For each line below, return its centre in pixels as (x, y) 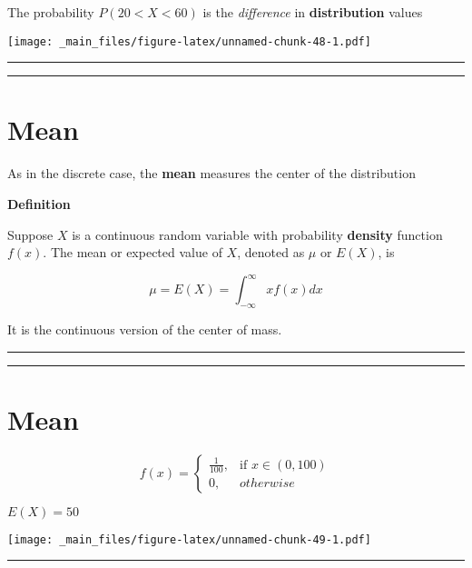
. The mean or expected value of (133, 252)
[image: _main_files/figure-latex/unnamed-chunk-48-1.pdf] (189, 41)
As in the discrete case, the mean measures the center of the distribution (211, 173)
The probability (51, 12)
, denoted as (271, 252)
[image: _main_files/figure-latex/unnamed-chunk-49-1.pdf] (189, 539)
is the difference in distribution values (313, 12)
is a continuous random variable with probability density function (257, 234)
